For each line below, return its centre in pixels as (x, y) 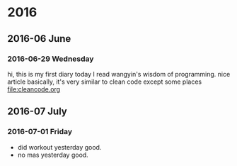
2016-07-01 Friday (40, 132)
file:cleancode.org (34, 89)
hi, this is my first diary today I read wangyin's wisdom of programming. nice (119, 74)
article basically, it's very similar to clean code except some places (105, 82)
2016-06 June (39, 39)
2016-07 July (37, 112)
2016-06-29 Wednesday (51, 59)
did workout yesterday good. (59, 147)
